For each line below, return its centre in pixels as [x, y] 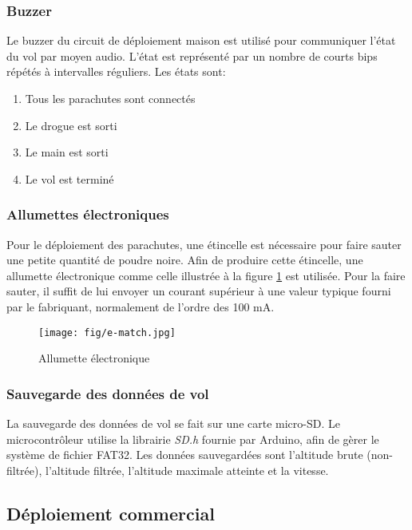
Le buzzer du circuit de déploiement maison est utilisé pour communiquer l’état [201, 40]
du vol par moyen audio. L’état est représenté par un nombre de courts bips [192, 55]
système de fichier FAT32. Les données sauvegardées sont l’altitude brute [185, 455]
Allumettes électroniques [88, 214]
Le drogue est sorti [71, 125]
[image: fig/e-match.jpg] [107, 332]
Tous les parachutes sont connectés [110, 98]
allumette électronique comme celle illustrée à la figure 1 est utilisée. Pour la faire [206, 275]
